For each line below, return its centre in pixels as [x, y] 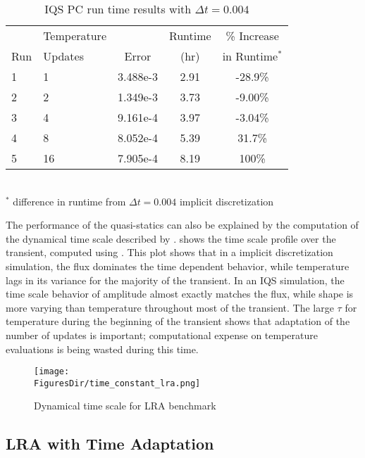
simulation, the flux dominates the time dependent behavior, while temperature [178, 266]
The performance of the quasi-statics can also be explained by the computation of [182, 225]
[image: [52, 372]
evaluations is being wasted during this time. [102, 349]
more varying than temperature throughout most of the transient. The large [170, 307]
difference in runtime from [69, 201]
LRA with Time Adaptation [110, 444]
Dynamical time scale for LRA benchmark [125, 406]
